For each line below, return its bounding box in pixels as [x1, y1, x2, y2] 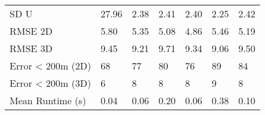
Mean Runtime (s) [10, 93, 86, 107]
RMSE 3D [10, 41, 53, 55]
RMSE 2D [10, 24, 53, 38]
